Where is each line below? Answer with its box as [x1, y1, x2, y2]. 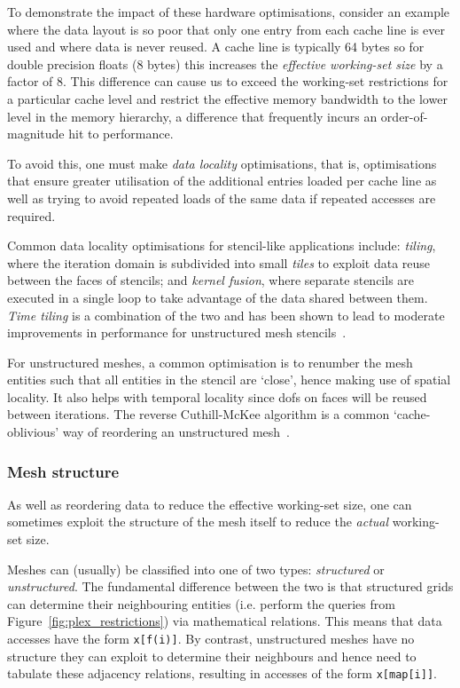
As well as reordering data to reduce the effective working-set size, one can [7, 494, 412, 513]
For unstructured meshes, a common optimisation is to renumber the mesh [7, 352, 413, 371]
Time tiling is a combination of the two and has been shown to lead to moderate [7, 305, 445, 324]
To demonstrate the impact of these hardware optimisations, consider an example [7, 3, 450, 20]
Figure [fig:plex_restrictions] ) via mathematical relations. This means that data [7, 612, 442, 630]
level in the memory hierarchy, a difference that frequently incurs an [7, 107, 378, 125]
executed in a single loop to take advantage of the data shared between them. [7, 288, 428, 306]
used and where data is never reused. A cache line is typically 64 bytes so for [7, 37, 425, 56]
